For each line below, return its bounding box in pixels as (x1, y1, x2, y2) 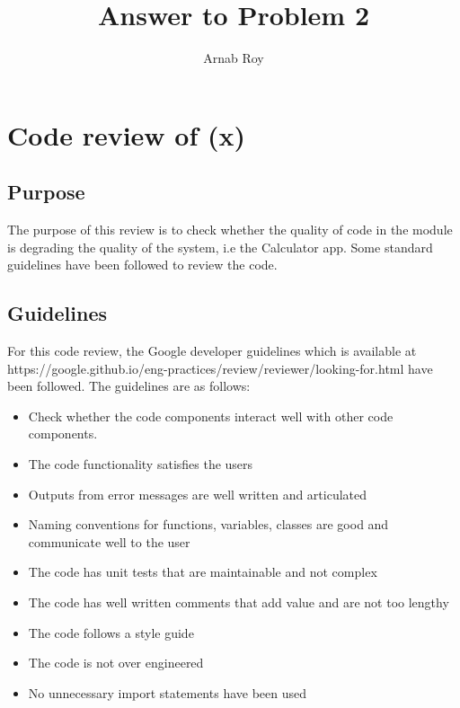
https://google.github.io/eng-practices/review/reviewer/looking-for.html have (7, 358, 433, 377)
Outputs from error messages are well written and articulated (28, 484, 367, 503)
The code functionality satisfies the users (28, 455, 253, 473)
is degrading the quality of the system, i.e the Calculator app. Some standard (7, 237, 433, 256)
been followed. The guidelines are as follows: (7, 376, 251, 395)
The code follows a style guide (28, 623, 194, 642)
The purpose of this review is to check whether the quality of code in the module (7, 220, 453, 239)
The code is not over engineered (28, 653, 204, 672)
